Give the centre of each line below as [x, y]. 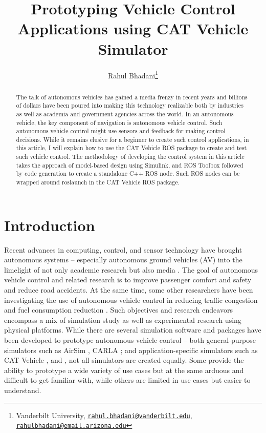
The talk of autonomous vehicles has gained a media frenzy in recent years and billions [132, 97]
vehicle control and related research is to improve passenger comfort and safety [128, 280]
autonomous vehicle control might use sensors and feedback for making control [121, 131]
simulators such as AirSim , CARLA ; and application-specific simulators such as [131, 350]
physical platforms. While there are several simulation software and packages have [133, 330]
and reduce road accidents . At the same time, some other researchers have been [129, 290]
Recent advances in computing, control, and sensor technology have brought [123, 249]
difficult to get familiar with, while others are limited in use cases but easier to [127, 380]
